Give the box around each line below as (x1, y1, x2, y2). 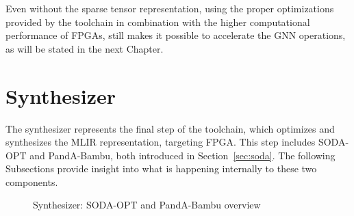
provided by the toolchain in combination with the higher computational (5, 14, 310, 29)
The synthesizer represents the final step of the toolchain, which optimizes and (5, 121, 335, 135)
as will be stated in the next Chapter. (5, 41, 164, 55)
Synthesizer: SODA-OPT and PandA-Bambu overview (33, 198, 261, 212)
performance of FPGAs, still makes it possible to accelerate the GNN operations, (5, 28, 346, 42)
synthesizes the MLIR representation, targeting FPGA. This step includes (5, 135, 316, 149)
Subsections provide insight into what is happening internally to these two (5, 161, 317, 176)
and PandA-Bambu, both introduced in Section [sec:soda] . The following (29, 148, 336, 162)
